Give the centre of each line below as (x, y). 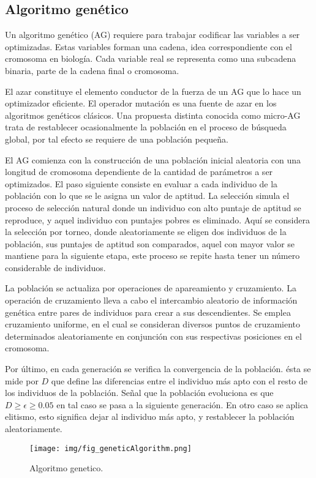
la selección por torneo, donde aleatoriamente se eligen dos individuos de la (146, 232)
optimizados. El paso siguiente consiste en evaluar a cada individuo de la (141, 183)
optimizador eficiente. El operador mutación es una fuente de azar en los (141, 103)
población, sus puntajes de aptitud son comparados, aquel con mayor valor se (150, 243)
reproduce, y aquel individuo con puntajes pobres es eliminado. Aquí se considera (157, 219)
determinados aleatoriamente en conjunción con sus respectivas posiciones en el (153, 336)
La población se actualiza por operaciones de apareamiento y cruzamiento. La (151, 288)
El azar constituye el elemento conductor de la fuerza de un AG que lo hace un (153, 91)
